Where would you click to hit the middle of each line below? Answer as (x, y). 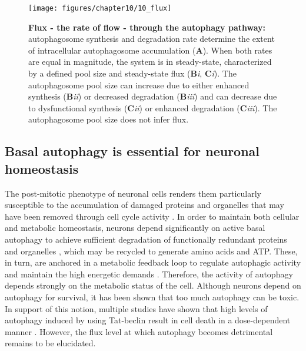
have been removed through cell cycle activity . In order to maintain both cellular (152, 216)
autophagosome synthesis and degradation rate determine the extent (152, 39)
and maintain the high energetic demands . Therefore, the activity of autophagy (149, 274)
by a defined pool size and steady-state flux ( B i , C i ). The (132, 73)
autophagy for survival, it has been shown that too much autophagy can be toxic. (152, 297)
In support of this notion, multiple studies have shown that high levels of (136, 308)
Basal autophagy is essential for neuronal (132, 151)
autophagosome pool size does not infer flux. (109, 119)
